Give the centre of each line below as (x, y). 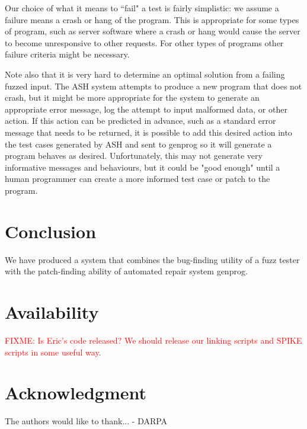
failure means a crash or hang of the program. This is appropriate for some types (152, 19)
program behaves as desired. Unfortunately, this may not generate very (134, 156)
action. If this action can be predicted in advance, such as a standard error (140, 121)
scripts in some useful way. (53, 352)
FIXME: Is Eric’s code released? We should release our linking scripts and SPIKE (153, 340)
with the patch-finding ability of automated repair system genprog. (126, 271)
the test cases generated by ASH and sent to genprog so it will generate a (138, 144)
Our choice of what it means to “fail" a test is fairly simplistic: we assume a (142, 8)
